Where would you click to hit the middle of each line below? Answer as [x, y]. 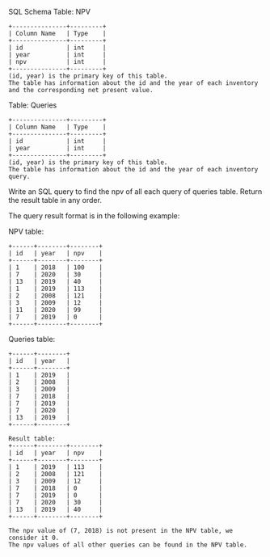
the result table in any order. [55, 200]
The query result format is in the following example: [94, 216]
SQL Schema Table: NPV [50, 12]
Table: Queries [33, 105]
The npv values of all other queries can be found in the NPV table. [128, 545]
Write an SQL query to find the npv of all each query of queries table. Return [135, 192]
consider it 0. [34, 538]
